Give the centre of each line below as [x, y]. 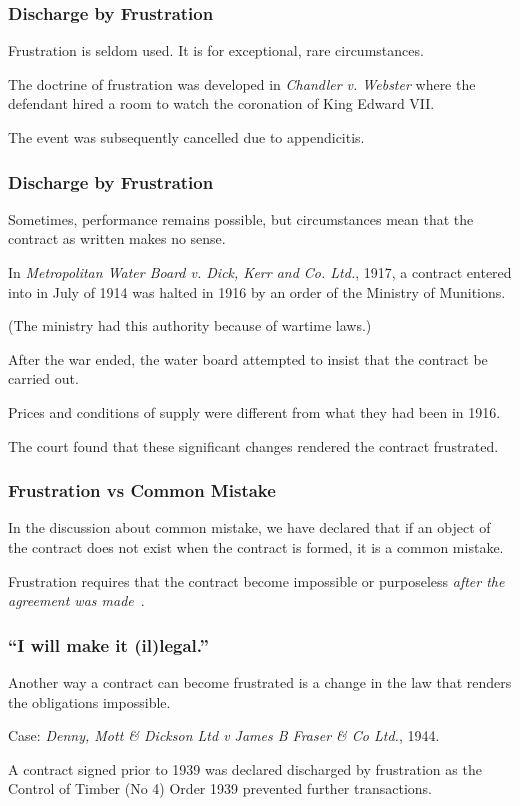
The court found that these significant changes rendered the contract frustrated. [253, 445]
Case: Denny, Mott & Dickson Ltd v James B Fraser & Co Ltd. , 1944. [224, 735]
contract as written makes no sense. [117, 238]
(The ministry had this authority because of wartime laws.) [190, 325]
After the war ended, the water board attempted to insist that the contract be [248, 358]
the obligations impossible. [89, 701]
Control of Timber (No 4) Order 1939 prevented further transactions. [220, 788]
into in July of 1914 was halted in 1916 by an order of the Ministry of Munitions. [257, 291]
